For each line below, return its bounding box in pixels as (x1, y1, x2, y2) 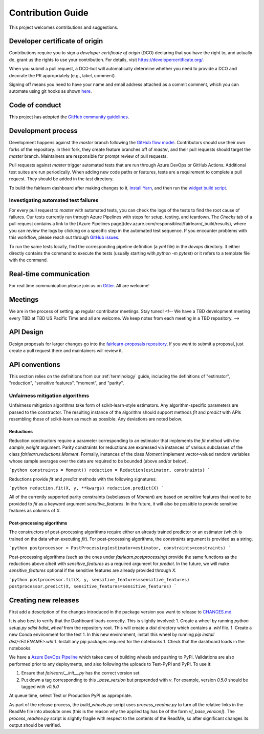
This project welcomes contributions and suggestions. (9, 24, 118, 30)
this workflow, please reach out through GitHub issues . (9, 234, 120, 240)
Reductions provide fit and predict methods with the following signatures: (9, 476, 157, 482)
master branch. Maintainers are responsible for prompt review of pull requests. (9, 153, 168, 159)
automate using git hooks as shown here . (9, 88, 92, 94)
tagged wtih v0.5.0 (21, 684, 59, 690)
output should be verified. (9, 722, 61, 728)
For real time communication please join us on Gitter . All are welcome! (9, 283, 150, 289)
